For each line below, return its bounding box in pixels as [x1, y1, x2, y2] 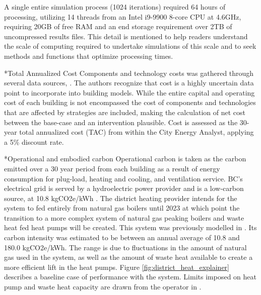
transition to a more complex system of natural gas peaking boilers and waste [4, 212, 244, 223]
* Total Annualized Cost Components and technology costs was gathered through [4, 67, 254, 78]
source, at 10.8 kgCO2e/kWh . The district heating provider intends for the [4, 192, 237, 203]
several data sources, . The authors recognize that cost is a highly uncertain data [4, 77, 254, 88]
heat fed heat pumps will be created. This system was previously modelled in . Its [4, 222, 257, 233]
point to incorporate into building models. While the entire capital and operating [4, 87, 255, 97]
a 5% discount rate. [4, 136, 64, 147]
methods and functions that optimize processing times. [4, 50, 173, 61]
